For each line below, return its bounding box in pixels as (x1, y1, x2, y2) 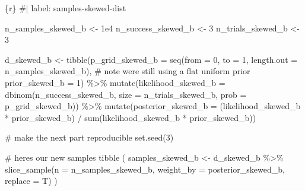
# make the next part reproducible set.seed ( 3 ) (5, 131, 174, 144)
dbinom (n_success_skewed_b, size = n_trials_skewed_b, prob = (5, 88, 247, 100)
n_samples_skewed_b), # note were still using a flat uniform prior (5, 65, 250, 77)
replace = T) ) (5, 174, 58, 187)
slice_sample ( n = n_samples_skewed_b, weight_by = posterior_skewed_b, (5, 163, 285, 175)
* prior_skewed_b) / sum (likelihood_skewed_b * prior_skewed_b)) (5, 111, 256, 123)
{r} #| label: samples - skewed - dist (5, 2, 126, 14)
